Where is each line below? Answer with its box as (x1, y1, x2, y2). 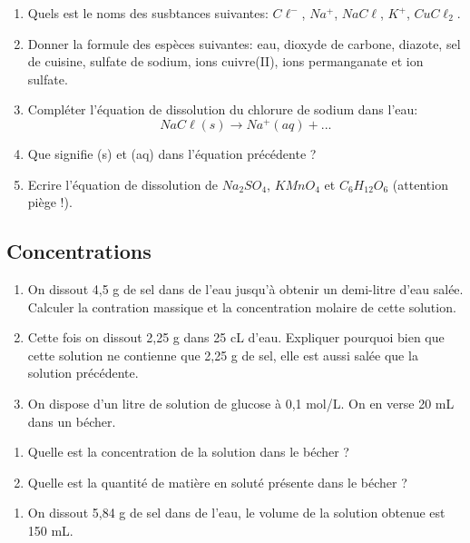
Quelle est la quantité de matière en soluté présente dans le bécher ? (27, 472, 407, 491)
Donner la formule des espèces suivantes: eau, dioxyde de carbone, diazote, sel (27, 34, 461, 53)
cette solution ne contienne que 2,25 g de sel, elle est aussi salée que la (27, 345, 418, 364)
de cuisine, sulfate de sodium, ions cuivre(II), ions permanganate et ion (27, 52, 424, 71)
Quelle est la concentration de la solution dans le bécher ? (27, 442, 349, 461)
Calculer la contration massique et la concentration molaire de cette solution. (27, 297, 456, 316)
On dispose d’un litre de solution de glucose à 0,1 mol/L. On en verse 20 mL (27, 394, 455, 412)
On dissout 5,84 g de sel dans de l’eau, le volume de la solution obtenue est (27, 503, 446, 522)
